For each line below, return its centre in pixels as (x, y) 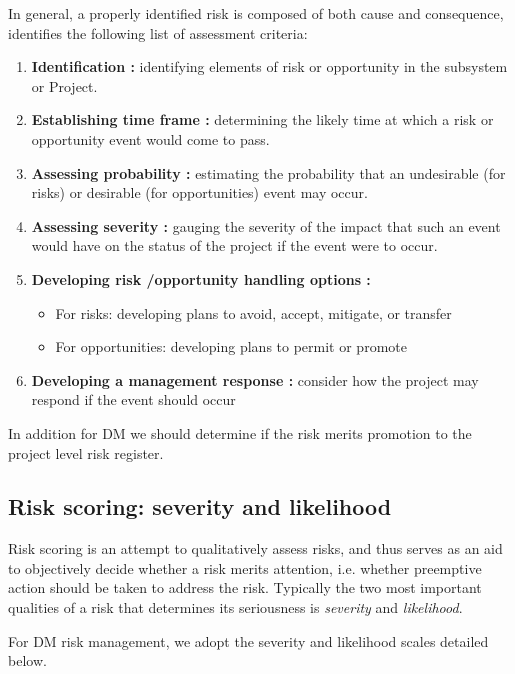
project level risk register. (86, 452)
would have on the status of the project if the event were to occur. (234, 245)
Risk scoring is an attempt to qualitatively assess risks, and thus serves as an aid (255, 548)
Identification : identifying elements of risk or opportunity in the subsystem (269, 66)
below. (27, 660)
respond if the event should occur (133, 399)
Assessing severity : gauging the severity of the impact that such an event (266, 225)
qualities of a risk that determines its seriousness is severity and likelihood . (235, 607)
